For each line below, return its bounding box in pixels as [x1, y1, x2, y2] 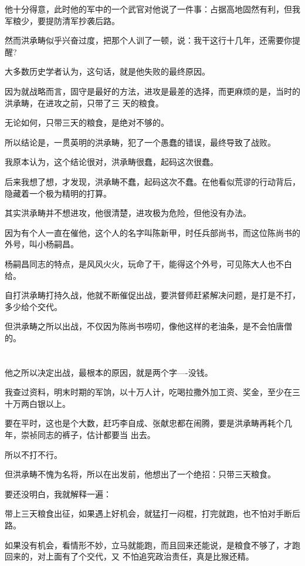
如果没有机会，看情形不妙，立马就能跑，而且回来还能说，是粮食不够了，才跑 [5, 538, 300, 551]
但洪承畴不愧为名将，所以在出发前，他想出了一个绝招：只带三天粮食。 [5, 468, 276, 480]
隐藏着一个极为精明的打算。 [5, 187, 111, 199]
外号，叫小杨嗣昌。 [5, 238, 79, 250]
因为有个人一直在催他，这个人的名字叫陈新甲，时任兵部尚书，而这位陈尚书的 [5, 226, 300, 238]
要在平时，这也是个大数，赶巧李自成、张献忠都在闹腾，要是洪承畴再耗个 [5, 417, 284, 429]
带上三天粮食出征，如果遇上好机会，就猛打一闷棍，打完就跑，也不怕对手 [5, 507, 284, 520]
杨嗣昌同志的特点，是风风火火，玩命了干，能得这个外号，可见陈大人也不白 [5, 257, 292, 269]
